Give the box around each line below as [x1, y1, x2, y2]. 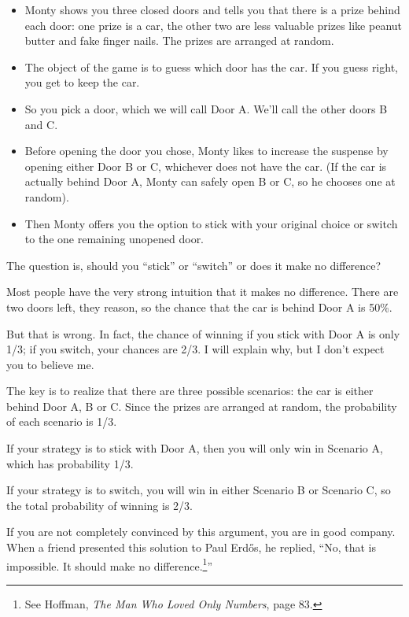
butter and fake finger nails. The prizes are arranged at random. [24, 32, 334, 49]
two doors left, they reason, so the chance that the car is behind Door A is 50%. [6, 298, 392, 315]
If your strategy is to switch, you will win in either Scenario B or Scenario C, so [6, 482, 391, 498]
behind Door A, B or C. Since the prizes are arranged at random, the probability [6, 397, 397, 414]
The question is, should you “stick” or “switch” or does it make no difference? [6, 257, 381, 273]
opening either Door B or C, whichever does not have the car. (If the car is [24, 157, 387, 174]
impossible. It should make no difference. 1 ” [6, 555, 212, 574]
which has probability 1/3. [6, 455, 134, 471]
